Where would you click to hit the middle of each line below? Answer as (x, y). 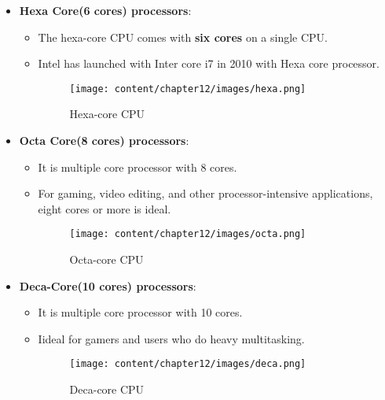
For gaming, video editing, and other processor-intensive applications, (205, 193)
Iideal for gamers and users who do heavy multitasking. (171, 338)
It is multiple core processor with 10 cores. (140, 312)
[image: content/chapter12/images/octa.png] (188, 234)
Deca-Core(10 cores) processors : (108, 285)
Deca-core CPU (107, 389)
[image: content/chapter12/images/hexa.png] (188, 89)
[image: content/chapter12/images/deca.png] (188, 364)
